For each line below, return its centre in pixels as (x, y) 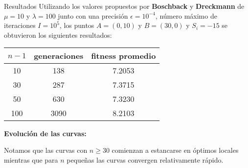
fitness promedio (124, 56)
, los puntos (77, 25)
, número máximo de (186, 15)
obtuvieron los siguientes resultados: (58, 35)
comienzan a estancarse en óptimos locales (175, 150)
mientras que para (31, 159)
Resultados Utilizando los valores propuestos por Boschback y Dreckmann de (124, 6)
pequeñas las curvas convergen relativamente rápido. (145, 159)
